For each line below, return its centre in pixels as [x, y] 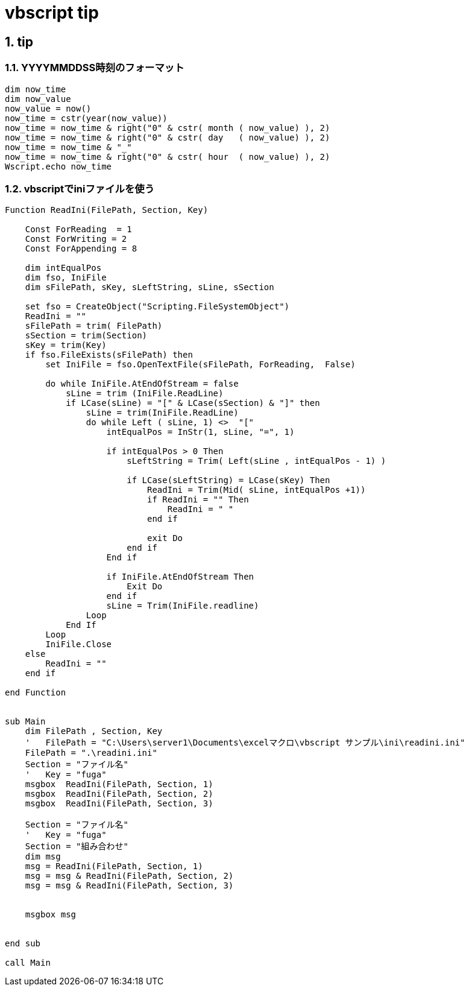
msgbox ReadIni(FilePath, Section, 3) [119, 804]
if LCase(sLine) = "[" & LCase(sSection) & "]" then [193, 403]
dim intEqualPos [63, 268]
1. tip [19, 42]
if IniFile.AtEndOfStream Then [180, 577]
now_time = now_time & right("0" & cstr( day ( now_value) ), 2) [168, 137]
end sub [23, 944]
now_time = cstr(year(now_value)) [86, 118]
